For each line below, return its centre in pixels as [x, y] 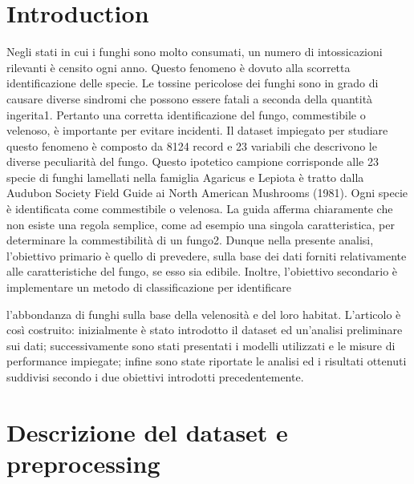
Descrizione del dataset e [147, 432]
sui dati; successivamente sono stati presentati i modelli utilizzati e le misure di [201, 345]
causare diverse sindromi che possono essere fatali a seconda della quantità [190, 98]
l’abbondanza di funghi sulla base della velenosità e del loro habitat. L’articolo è [204, 314]
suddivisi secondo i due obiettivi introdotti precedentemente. [155, 377]
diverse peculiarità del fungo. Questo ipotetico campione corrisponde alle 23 [193, 161]
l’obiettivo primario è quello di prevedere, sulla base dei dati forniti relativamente [207, 255]
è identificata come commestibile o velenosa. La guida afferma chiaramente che [200, 209]
